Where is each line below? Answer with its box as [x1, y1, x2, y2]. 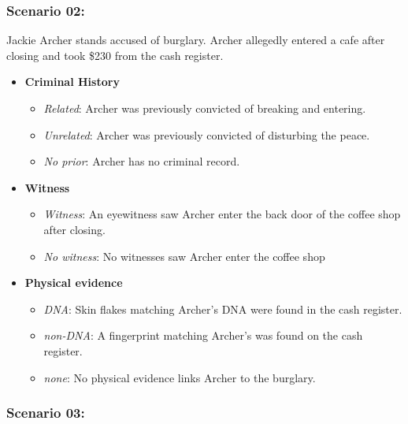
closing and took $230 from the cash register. [6, 46, 224, 63]
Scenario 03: [6, 403, 85, 422]
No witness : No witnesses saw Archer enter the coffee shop [43, 247, 325, 264]
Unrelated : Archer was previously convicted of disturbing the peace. [43, 126, 370, 143]
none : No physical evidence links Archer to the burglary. [43, 369, 316, 385]
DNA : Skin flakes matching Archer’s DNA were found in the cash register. [43, 300, 402, 317]
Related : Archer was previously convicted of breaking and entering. [43, 100, 366, 116]
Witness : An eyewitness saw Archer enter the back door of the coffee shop [43, 206, 401, 222]
